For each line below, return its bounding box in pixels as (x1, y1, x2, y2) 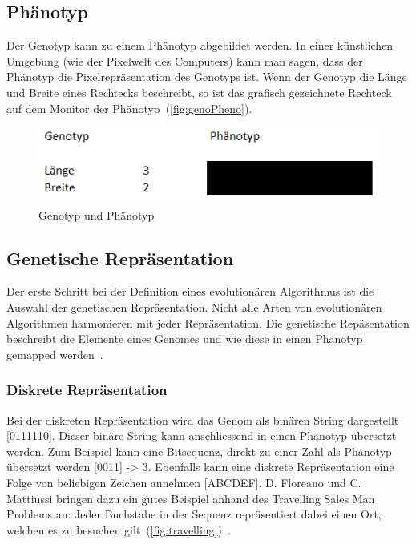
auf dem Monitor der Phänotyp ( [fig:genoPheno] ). (6, 99, 252, 116)
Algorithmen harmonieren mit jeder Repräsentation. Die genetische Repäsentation (6, 314, 410, 331)
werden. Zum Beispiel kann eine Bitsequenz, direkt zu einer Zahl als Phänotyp (6, 442, 392, 459)
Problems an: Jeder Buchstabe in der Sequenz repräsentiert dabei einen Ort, (6, 506, 382, 522)
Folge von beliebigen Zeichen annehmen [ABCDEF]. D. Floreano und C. (6, 473, 361, 490)
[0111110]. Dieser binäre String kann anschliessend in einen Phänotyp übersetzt (6, 427, 397, 444)
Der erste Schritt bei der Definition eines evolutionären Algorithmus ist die (6, 283, 374, 300)
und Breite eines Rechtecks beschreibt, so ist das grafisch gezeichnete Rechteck (6, 83, 392, 100)
